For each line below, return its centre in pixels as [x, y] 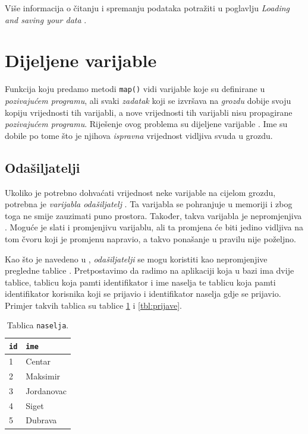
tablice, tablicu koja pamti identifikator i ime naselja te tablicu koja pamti [140, 282]
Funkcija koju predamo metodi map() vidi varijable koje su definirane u [135, 89]
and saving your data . [46, 19]
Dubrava [41, 420]
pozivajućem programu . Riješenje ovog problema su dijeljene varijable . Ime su [146, 124]
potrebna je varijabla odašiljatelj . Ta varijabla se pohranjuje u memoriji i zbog [149, 204]
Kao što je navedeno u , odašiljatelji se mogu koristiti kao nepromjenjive [136, 259]
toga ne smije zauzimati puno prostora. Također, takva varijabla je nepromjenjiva [153, 215]
